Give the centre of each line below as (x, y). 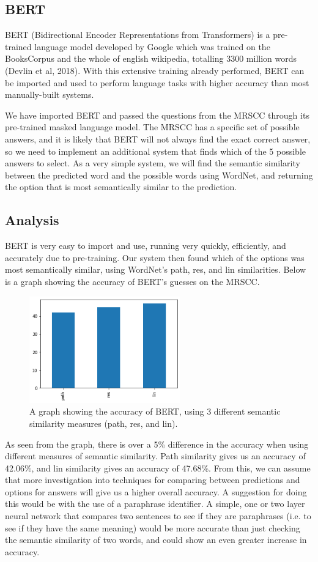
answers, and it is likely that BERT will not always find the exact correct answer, (158, 139)
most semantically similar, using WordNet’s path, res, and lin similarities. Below (156, 269)
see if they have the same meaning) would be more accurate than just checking (153, 527)
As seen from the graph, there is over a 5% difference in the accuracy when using (157, 444)
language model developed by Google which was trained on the (152, 46)
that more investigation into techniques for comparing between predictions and (153, 480)
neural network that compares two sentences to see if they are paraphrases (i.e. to (158, 516)
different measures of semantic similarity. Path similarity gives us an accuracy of (155, 456)
